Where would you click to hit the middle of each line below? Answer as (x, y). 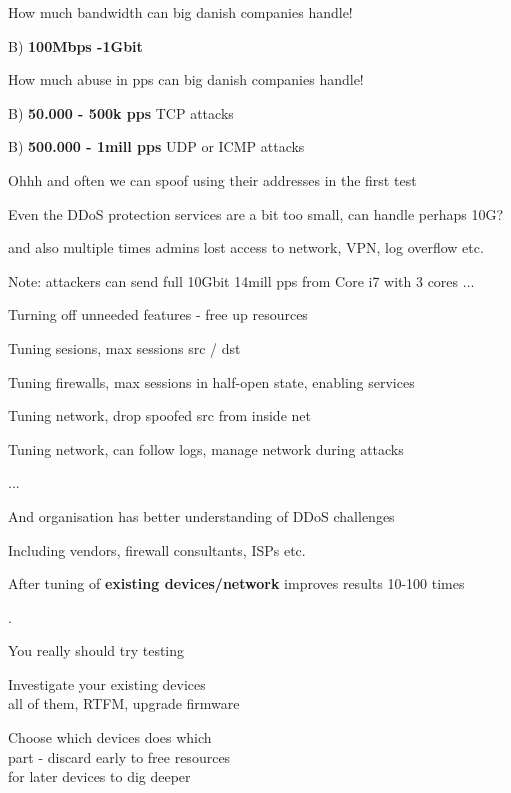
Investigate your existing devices (107, 683)
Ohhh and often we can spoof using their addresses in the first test (212, 179)
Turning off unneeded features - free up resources (158, 314)
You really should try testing (96, 650)
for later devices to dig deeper (99, 776)
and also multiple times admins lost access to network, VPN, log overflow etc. (246, 247)
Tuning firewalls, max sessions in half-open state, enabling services (211, 381)
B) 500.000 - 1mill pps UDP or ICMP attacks (156, 146)
